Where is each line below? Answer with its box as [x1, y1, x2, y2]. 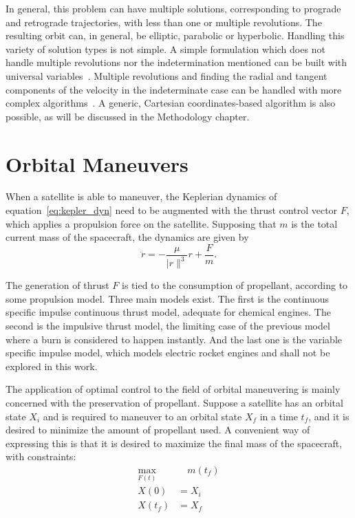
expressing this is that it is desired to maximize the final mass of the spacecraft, [6, 435, 343, 450]
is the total [291, 216, 338, 230]
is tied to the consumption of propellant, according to [122, 278, 348, 292]
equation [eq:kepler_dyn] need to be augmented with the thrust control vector [6, 203, 338, 217]
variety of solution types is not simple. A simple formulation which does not [6, 41, 325, 56]
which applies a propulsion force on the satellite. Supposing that [6, 216, 277, 230]
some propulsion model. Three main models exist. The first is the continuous [6, 291, 330, 305]
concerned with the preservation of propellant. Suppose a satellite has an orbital [6, 396, 343, 409]
